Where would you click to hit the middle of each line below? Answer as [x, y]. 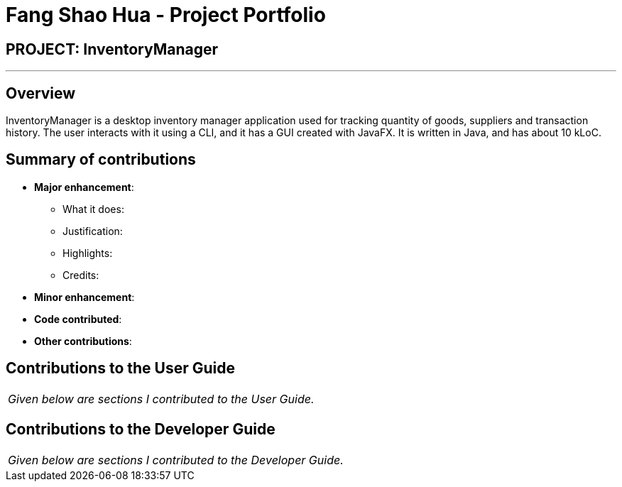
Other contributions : [83, 341]
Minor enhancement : [84, 297]
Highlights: [88, 253]
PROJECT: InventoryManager [112, 49]
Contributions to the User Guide [120, 368]
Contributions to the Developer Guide [141, 429]
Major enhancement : [84, 187]
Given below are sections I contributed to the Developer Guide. [176, 460]
